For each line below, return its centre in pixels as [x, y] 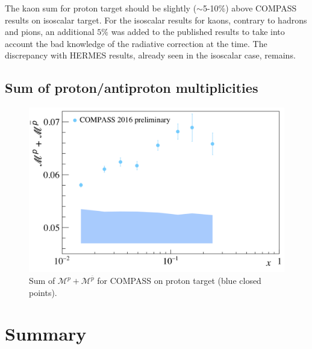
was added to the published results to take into [198, 32]
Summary [46, 334]
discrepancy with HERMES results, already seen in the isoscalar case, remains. [150, 55]
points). [43, 292]
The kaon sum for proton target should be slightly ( [101, 8]
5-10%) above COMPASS [250, 8]
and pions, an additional [50, 32]
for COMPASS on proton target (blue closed [179, 281]
